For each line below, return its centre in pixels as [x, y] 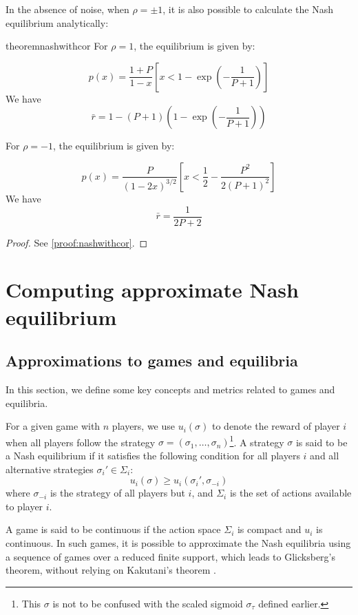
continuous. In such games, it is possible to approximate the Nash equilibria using [178, 542]
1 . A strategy [257, 441]
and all [325, 456]
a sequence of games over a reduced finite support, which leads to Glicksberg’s [171, 556]
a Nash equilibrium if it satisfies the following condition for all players [153, 456]
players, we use [144, 426]
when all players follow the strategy [81, 442]
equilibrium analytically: [57, 22]
